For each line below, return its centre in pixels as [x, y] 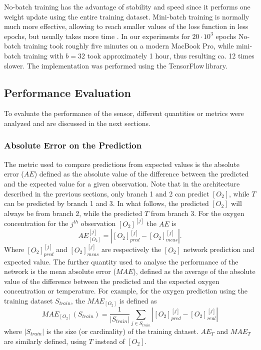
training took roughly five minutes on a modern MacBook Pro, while [128, 46]
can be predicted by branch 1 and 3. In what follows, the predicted [106, 203]
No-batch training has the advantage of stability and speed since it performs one [127, 6]
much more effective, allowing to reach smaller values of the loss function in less [126, 26]
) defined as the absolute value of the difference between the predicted [141, 174]
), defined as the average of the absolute [194, 271]
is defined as [138, 300]
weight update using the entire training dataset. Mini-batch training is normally [127, 16]
